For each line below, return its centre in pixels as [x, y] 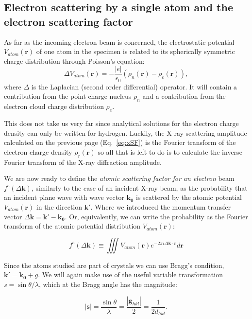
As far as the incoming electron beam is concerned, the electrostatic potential [119, 42]
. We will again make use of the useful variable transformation [130, 275]
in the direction [59, 207]
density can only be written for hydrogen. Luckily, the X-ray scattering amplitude [126, 133]
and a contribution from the [184, 96]
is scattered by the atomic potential [189, 197]
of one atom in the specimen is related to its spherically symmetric [135, 51]
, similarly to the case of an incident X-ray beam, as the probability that [139, 187]
